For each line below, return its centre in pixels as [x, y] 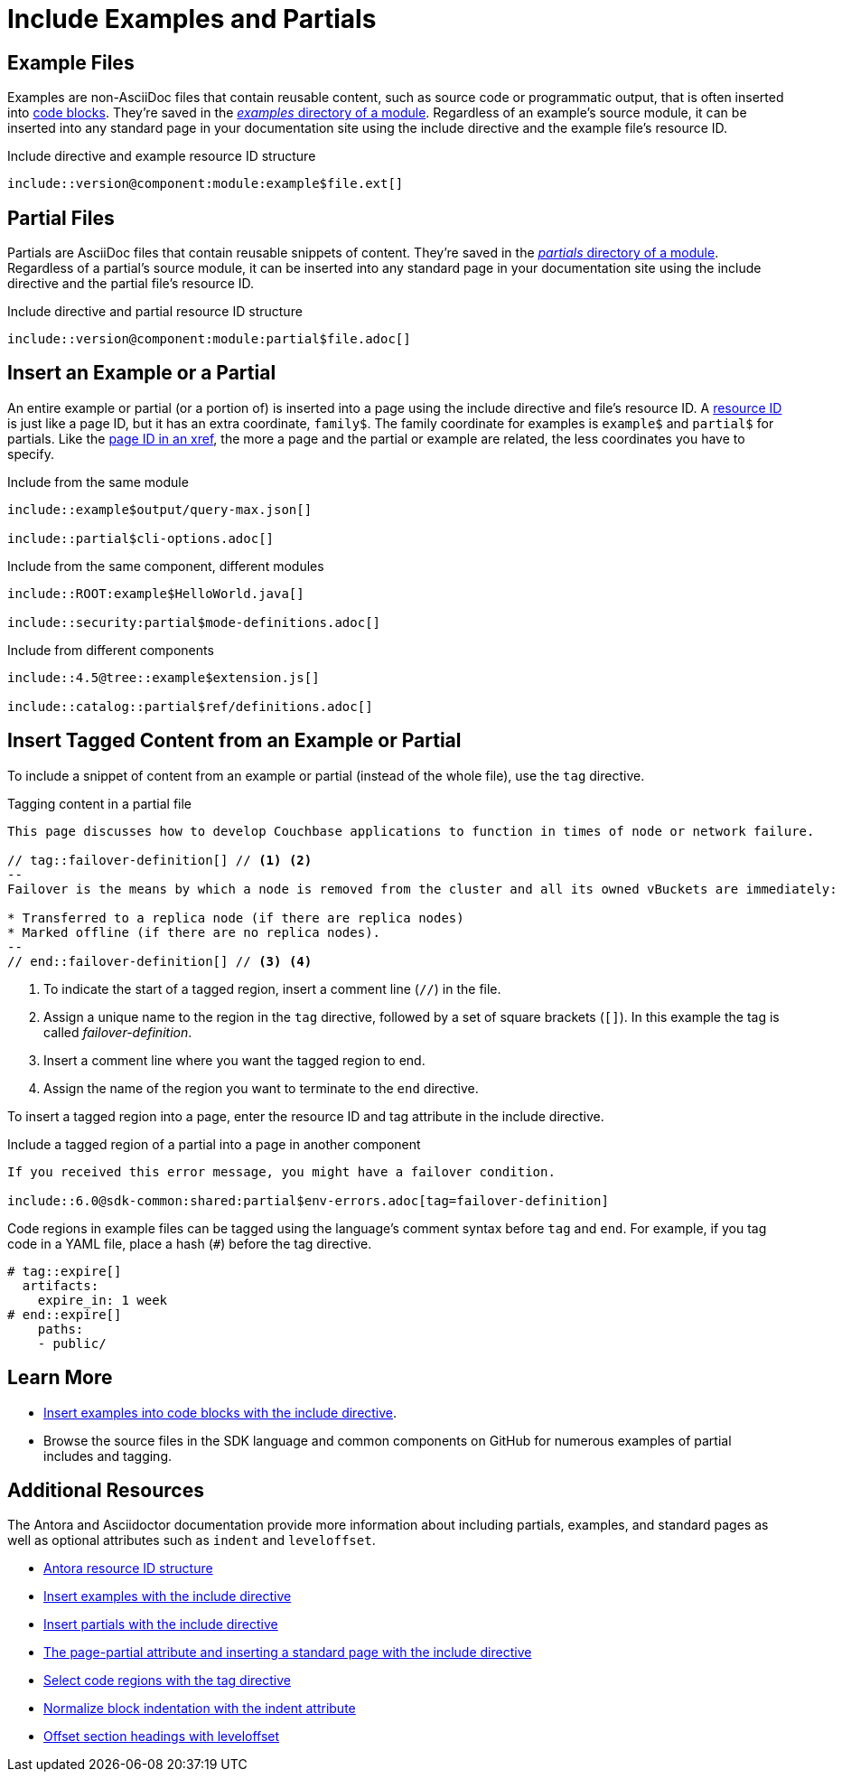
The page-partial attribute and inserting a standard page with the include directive [288, 1653]
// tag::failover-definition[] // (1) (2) [160, 860]
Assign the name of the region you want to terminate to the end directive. [261, 1088]
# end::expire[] [65, 1314]
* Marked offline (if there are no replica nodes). [194, 932]
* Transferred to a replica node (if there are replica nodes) [236, 918]
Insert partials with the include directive [161, 1625]
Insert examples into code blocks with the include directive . [220, 1412]
